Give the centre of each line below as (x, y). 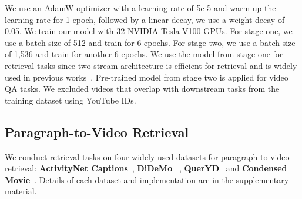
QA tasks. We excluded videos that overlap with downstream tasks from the (142, 89)
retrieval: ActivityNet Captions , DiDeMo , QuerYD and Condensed (146, 168)
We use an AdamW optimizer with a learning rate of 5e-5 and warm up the (140, 8)
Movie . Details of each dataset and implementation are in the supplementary (147, 179)
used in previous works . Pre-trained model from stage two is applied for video (147, 77)
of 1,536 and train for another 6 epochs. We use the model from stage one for (144, 54)
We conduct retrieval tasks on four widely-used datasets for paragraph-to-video (147, 156)
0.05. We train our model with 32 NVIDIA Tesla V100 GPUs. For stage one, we (149, 31)
